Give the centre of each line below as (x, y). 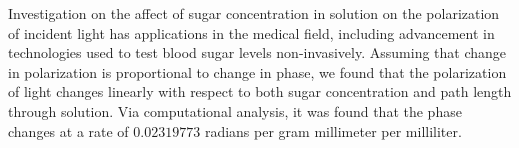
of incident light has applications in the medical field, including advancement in (251, 32)
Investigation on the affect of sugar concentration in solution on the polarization (254, 13)
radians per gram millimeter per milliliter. (333, 130)
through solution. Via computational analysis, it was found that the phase (235, 110)
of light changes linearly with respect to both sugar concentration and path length (260, 91)
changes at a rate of (68, 130)
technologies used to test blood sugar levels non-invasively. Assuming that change (257, 52)
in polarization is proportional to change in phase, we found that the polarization (257, 71)
